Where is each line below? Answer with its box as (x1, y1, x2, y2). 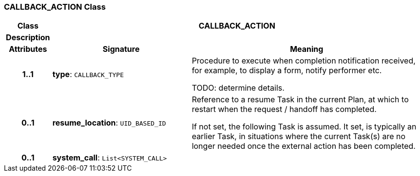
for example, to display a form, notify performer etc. (191, 65, 382, 76)
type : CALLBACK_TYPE (52, 69, 124, 80)
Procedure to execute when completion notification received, (191, 56, 416, 66)
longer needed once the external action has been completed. (191, 141, 416, 151)
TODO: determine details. (191, 83, 285, 93)
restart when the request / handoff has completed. (191, 104, 377, 114)
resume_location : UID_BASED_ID (52, 118, 166, 128)
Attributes (9, 44, 47, 54)
